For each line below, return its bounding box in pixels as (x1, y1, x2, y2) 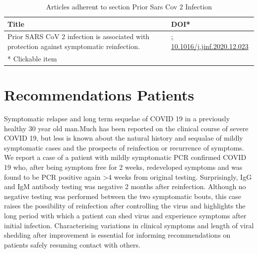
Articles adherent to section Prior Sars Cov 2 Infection (46, 1, 212, 11)
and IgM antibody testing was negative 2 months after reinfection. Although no (4, 181, 246, 192)
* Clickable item (7, 53, 57, 63)
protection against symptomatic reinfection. (7, 41, 140, 51)
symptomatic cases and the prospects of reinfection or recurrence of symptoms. (4, 142, 244, 152)
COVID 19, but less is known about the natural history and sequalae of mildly (4, 133, 243, 143)
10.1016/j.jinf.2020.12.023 (171, 41, 249, 51)
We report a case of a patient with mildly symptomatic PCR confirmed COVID (4, 152, 247, 162)
